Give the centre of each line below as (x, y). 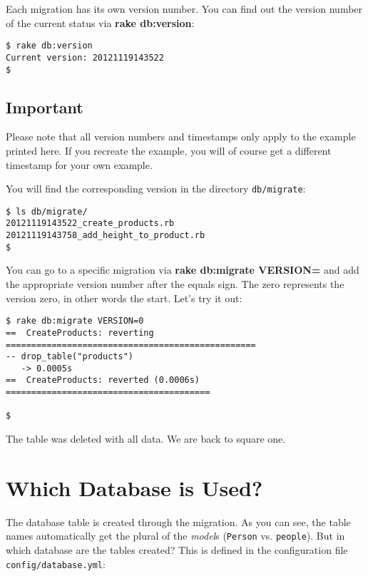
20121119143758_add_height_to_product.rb (106, 236)
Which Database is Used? (134, 487)
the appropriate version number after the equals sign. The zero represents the (175, 284)
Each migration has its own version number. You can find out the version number (184, 9)
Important (45, 107)
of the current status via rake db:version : (100, 22)
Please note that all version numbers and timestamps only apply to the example (181, 137)
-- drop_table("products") (70, 357)
